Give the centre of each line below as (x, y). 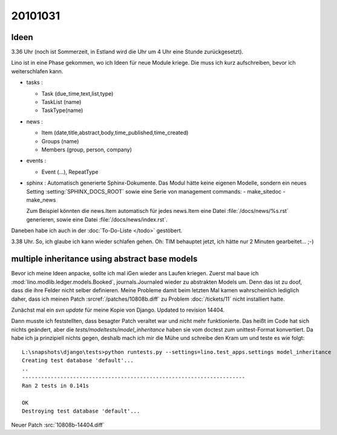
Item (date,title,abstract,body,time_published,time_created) (115, 132)
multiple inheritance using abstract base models (104, 259)
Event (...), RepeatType (70, 172)
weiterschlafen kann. (37, 71)
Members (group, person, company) (87, 149)
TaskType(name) (62, 110)
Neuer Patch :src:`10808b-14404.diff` (58, 425)
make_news (41, 200)
